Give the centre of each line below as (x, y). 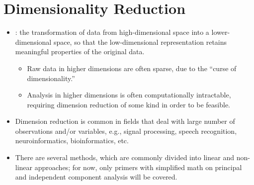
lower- (221, 32)
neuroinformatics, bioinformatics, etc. (72, 140)
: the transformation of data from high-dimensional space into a (112, 32)
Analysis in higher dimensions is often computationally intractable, (129, 95)
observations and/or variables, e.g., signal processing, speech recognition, (126, 131)
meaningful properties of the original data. (80, 51)
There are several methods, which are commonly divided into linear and (125, 157)
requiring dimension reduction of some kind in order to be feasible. (129, 104)
